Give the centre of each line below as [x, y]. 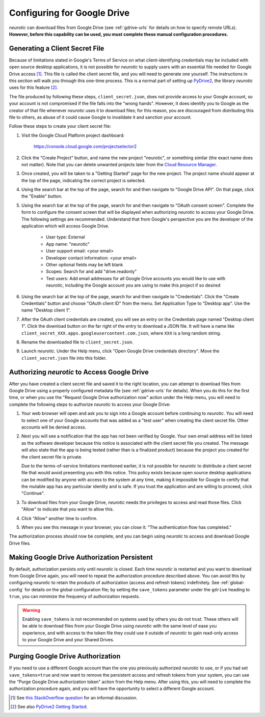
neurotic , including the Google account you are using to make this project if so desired [133, 286]
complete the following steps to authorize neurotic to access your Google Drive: [90, 404]
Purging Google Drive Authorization [65, 656]
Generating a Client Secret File [57, 48]
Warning [31, 610]
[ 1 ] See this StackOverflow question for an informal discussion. [74, 697]
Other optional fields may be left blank [84, 265]
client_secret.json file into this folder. [64, 358]
